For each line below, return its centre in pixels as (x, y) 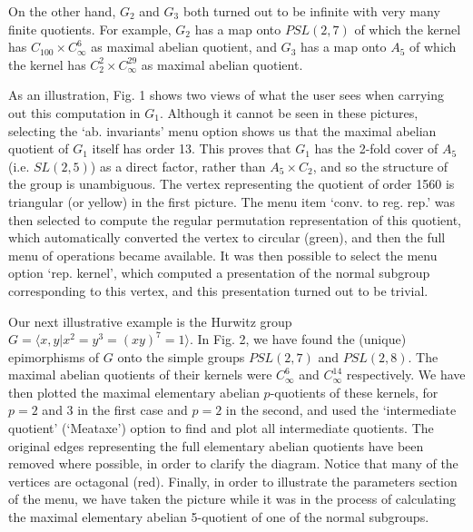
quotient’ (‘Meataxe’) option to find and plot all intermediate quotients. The (221, 428)
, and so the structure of (380, 166)
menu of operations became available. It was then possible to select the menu (223, 255)
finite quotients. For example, (90, 29)
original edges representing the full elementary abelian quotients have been (216, 445)
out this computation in (74, 112)
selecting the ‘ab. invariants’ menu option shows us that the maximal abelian (222, 130)
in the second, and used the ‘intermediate (341, 410)
